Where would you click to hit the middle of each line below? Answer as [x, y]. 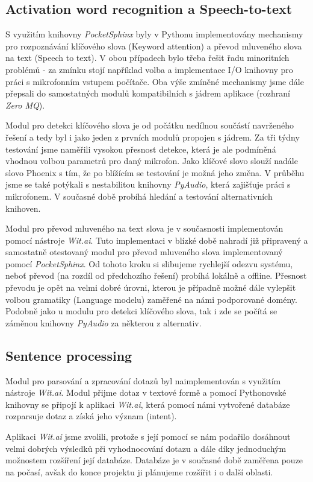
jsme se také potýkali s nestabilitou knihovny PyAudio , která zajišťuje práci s [148, 184]
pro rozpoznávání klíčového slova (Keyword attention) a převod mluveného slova [154, 46]
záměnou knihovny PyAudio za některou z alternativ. [104, 322]
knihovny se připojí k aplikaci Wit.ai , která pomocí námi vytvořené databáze [148, 404]
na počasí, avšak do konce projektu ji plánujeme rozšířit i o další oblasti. [139, 471]
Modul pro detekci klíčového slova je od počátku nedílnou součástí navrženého [150, 125]
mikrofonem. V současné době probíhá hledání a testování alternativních [139, 196]
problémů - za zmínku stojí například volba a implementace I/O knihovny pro [149, 69]
